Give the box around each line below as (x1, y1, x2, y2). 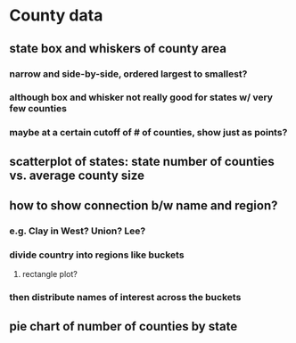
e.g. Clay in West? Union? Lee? (9, 225, 146, 237)
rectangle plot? (21, 269, 78, 280)
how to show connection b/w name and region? (9, 198, 278, 214)
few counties (9, 102, 67, 115)
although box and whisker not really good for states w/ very (9, 91, 274, 103)
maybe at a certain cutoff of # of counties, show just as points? (9, 127, 288, 139)
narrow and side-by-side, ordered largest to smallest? (9, 68, 248, 80)
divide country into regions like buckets (9, 249, 185, 261)
